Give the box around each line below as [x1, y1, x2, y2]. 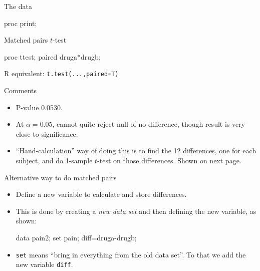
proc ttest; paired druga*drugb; [4, 51, 101, 62]
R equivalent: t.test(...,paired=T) [4, 68, 119, 79]
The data [4, 1, 32, 11]
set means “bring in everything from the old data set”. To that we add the [16, 249, 246, 259]
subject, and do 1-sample [16, 155, 93, 165]
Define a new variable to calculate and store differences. [16, 189, 187, 199]
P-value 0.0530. [16, 102, 63, 112]
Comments [4, 85, 37, 96]
